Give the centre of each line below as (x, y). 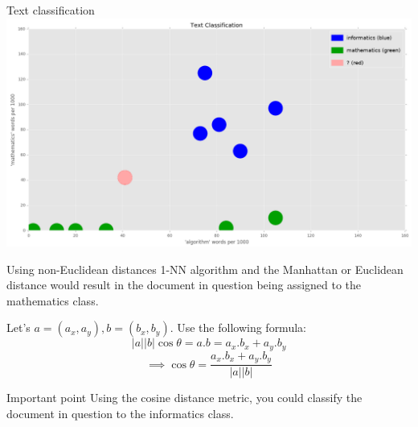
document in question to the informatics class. (120, 413)
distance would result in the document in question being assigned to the (184, 285)
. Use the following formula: (238, 328)
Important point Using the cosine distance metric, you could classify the (184, 398)
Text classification (51, 10)
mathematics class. (53, 300)
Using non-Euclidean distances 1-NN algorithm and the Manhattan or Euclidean (205, 269)
